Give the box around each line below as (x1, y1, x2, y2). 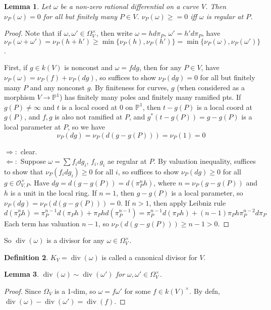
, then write (96, 28, 133, 38)
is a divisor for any (46, 235, 104, 245)
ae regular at (107, 156, 147, 166)
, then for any (139, 62, 182, 73)
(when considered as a (177, 82, 245, 92)
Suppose (20, 156, 46, 166)
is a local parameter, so (171, 188, 243, 198)
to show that (4, 166, 43, 176)
